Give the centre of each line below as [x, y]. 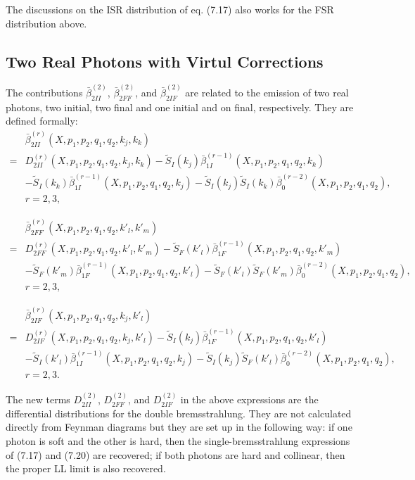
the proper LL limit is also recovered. [86, 468]
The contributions [44, 93]
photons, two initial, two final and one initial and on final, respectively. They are [180, 107]
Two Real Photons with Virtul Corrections [165, 61]
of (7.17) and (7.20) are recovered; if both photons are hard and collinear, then [175, 454]
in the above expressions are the [249, 399]
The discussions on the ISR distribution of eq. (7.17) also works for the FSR [170, 9]
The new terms [38, 399]
